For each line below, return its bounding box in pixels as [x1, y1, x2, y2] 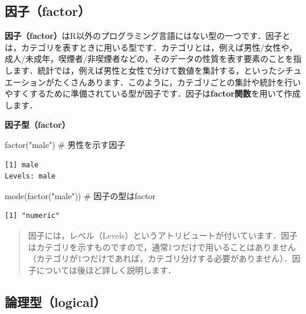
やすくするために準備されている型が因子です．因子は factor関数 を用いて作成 [5, 87, 301, 100]
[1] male [5, 160, 39, 169]
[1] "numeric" [5, 211, 60, 220]
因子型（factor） [5, 118, 70, 131]
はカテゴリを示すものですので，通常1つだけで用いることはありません [28, 240, 296, 253]
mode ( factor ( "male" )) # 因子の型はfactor [5, 189, 156, 201]
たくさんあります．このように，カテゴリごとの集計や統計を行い [54, 75, 301, 88]
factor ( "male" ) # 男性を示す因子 [5, 138, 126, 150]
